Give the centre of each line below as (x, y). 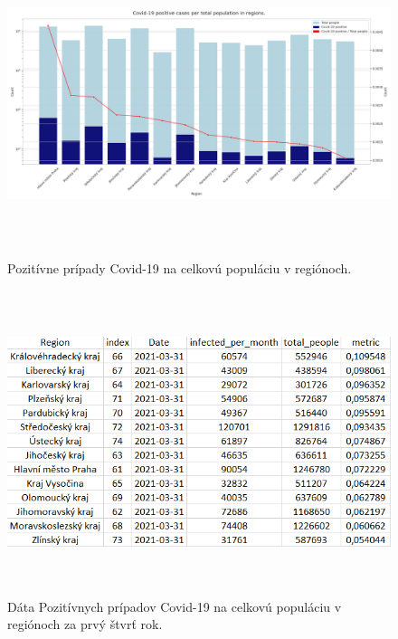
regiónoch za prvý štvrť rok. (85, 624)
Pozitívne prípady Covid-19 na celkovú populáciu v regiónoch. (180, 267)
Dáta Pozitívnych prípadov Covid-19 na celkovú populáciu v (175, 606)
